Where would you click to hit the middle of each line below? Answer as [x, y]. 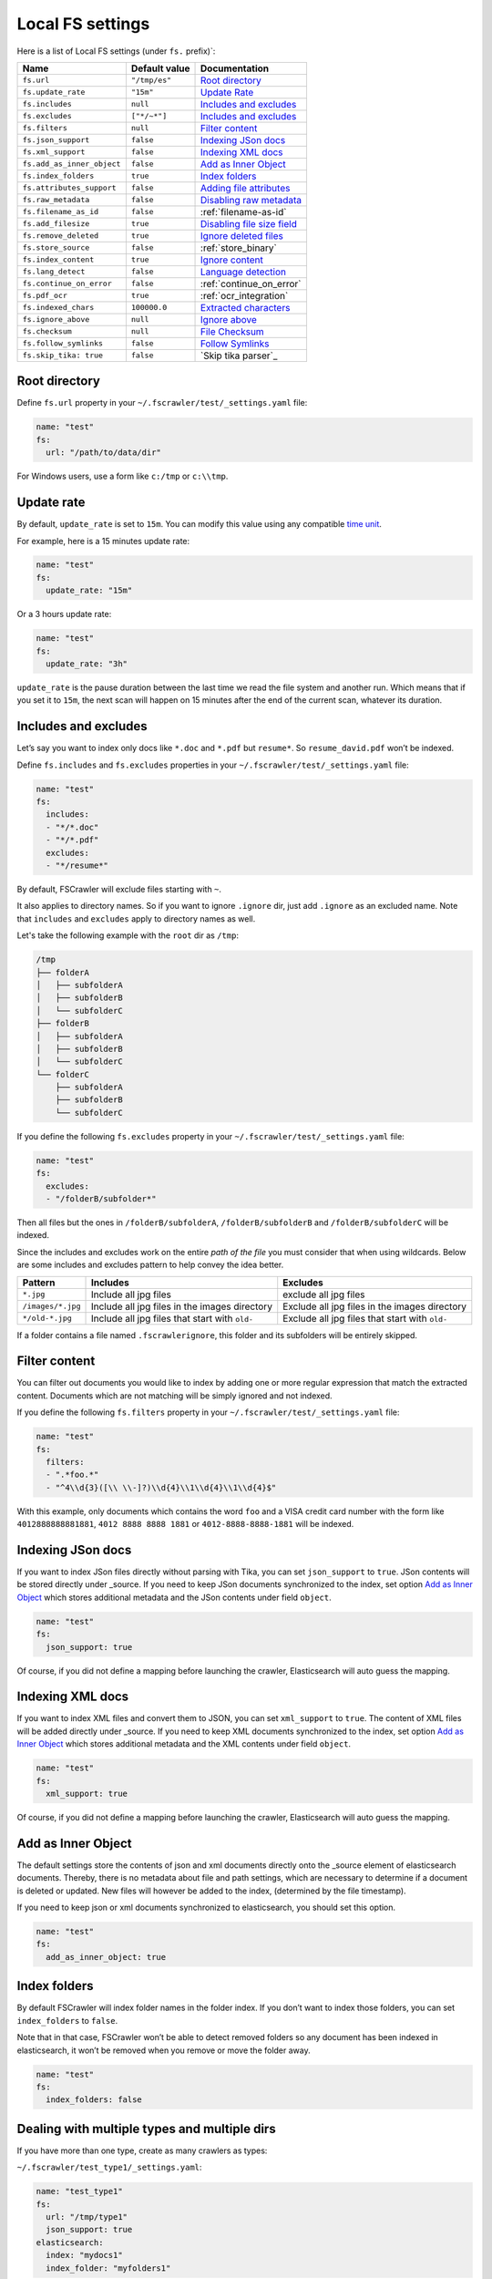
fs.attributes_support [70, 188]
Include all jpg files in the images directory [182, 1306]
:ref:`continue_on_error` [251, 284]
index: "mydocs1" [84, 2255]
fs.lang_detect [54, 272]
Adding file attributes [246, 188]
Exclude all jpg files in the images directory [374, 1306]
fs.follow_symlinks [63, 343]
